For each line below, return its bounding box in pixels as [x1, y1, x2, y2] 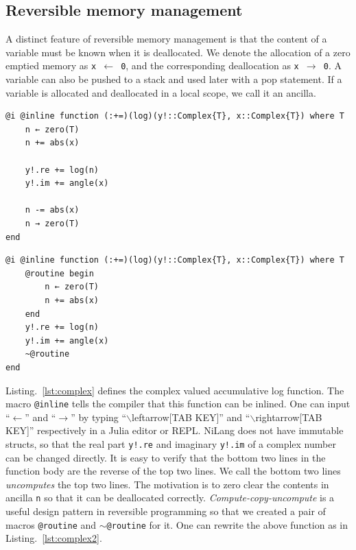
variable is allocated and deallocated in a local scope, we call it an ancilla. [5, 85, 316, 99]
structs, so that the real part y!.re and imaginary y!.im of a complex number [5, 436, 336, 451]
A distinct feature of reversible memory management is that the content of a [5, 32, 327, 46]
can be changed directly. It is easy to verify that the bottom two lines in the [5, 450, 326, 464]
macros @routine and [5, 517, 97, 531]
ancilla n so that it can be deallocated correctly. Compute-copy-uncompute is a [5, 490, 335, 505]
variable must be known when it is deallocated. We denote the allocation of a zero [5, 45, 351, 59]
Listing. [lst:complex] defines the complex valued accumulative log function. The [5, 383, 344, 397]
